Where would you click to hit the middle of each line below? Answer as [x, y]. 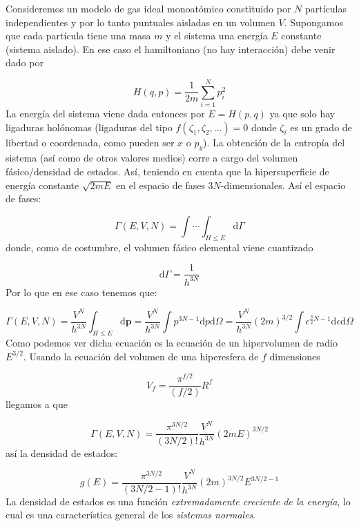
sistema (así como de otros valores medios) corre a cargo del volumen [152, 158]
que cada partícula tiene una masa [78, 36]
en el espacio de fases [161, 185]
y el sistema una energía [217, 36]
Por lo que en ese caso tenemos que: [81, 292]
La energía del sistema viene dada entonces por [105, 114]
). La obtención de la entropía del [274, 142]
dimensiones [295, 356]
